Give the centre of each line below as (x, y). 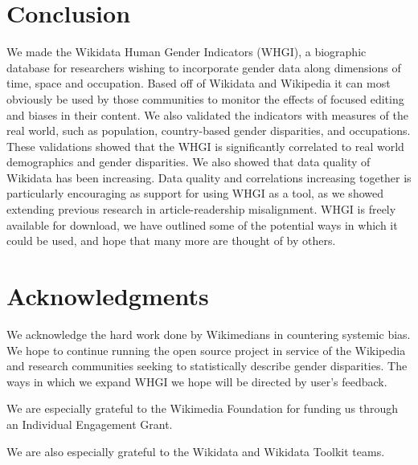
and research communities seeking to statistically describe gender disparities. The (207, 366)
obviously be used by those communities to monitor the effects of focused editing (205, 98)
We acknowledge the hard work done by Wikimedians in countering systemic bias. (209, 334)
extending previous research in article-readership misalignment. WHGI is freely (201, 209)
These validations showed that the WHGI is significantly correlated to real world (205, 146)
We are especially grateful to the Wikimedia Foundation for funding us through (203, 408)
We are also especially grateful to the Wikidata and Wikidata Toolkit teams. (196, 451)
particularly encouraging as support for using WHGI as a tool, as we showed (195, 193)
